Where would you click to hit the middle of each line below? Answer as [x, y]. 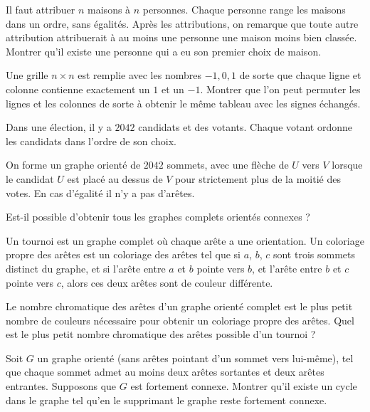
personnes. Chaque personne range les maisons [244, 9]
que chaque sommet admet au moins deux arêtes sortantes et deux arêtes [165, 372]
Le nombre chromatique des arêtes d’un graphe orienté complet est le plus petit [179, 306]
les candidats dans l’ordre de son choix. [91, 141]
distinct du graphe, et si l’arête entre [86, 268]
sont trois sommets [314, 254]
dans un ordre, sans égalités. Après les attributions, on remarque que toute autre [182, 23]
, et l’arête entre [287, 268]
